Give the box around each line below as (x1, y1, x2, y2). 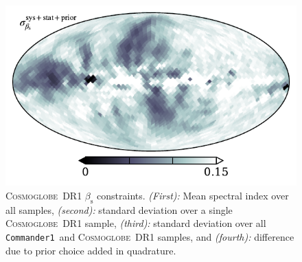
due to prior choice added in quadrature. (5, 243, 176, 257)
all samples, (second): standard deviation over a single (5, 202, 233, 217)
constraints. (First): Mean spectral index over (97, 188, 289, 202)
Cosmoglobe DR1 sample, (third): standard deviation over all (5, 216, 266, 230)
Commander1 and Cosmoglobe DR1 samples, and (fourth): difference (5, 229, 294, 243)
